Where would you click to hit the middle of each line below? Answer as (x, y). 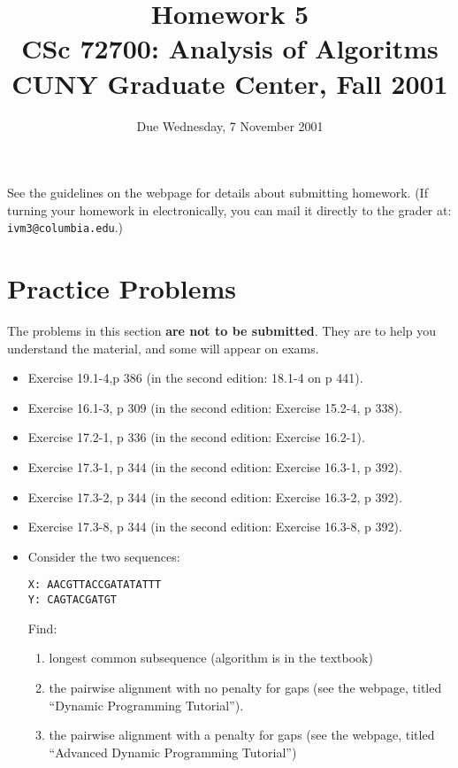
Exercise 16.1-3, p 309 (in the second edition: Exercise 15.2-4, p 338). (215, 407)
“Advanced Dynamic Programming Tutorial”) (173, 752)
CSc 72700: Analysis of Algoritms (230, 48)
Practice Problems (122, 288)
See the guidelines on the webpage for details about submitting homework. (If (218, 193)
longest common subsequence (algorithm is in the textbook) (211, 658)
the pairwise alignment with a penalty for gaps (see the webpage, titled (242, 735)
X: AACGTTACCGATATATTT (95, 585)
